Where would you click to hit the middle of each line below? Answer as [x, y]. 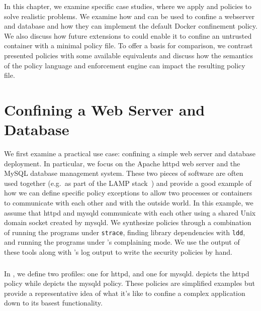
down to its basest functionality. [53, 303]
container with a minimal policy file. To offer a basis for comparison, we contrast [128, 45]
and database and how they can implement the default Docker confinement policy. [131, 26]
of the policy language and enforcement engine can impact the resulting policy [125, 65]
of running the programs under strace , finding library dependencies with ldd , [125, 232]
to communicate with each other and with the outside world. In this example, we [129, 203]
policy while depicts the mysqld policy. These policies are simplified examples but [130, 283]
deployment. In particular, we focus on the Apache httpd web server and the [122, 163]
